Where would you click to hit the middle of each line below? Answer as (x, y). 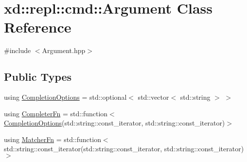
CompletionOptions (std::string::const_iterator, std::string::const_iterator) (115, 123)
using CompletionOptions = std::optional (65, 97)
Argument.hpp (64, 50)
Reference (38, 27)
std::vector (153, 97)
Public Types (38, 77)
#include (18, 50)
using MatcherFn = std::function (53, 139)
